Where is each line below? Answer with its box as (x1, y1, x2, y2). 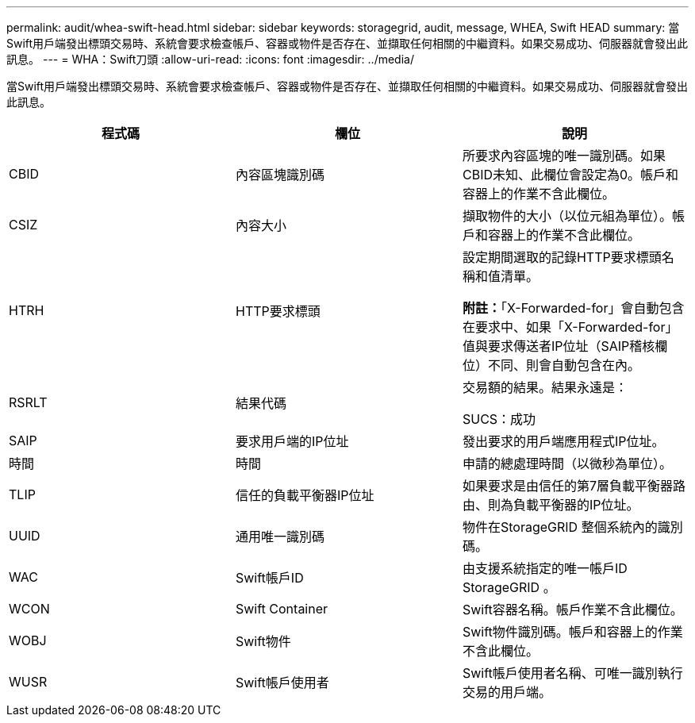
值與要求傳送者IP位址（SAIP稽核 (462, 338, 655, 354)
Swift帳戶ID (235, 570, 304, 586)
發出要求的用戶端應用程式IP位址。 (462, 433, 665, 449)
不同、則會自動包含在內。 (487, 357, 640, 373)
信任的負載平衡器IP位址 (235, 487, 374, 503)
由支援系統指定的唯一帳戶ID (462, 560, 628, 576)
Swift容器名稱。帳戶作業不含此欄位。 (462, 602, 683, 617)
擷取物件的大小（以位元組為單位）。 (462, 208, 672, 224)
